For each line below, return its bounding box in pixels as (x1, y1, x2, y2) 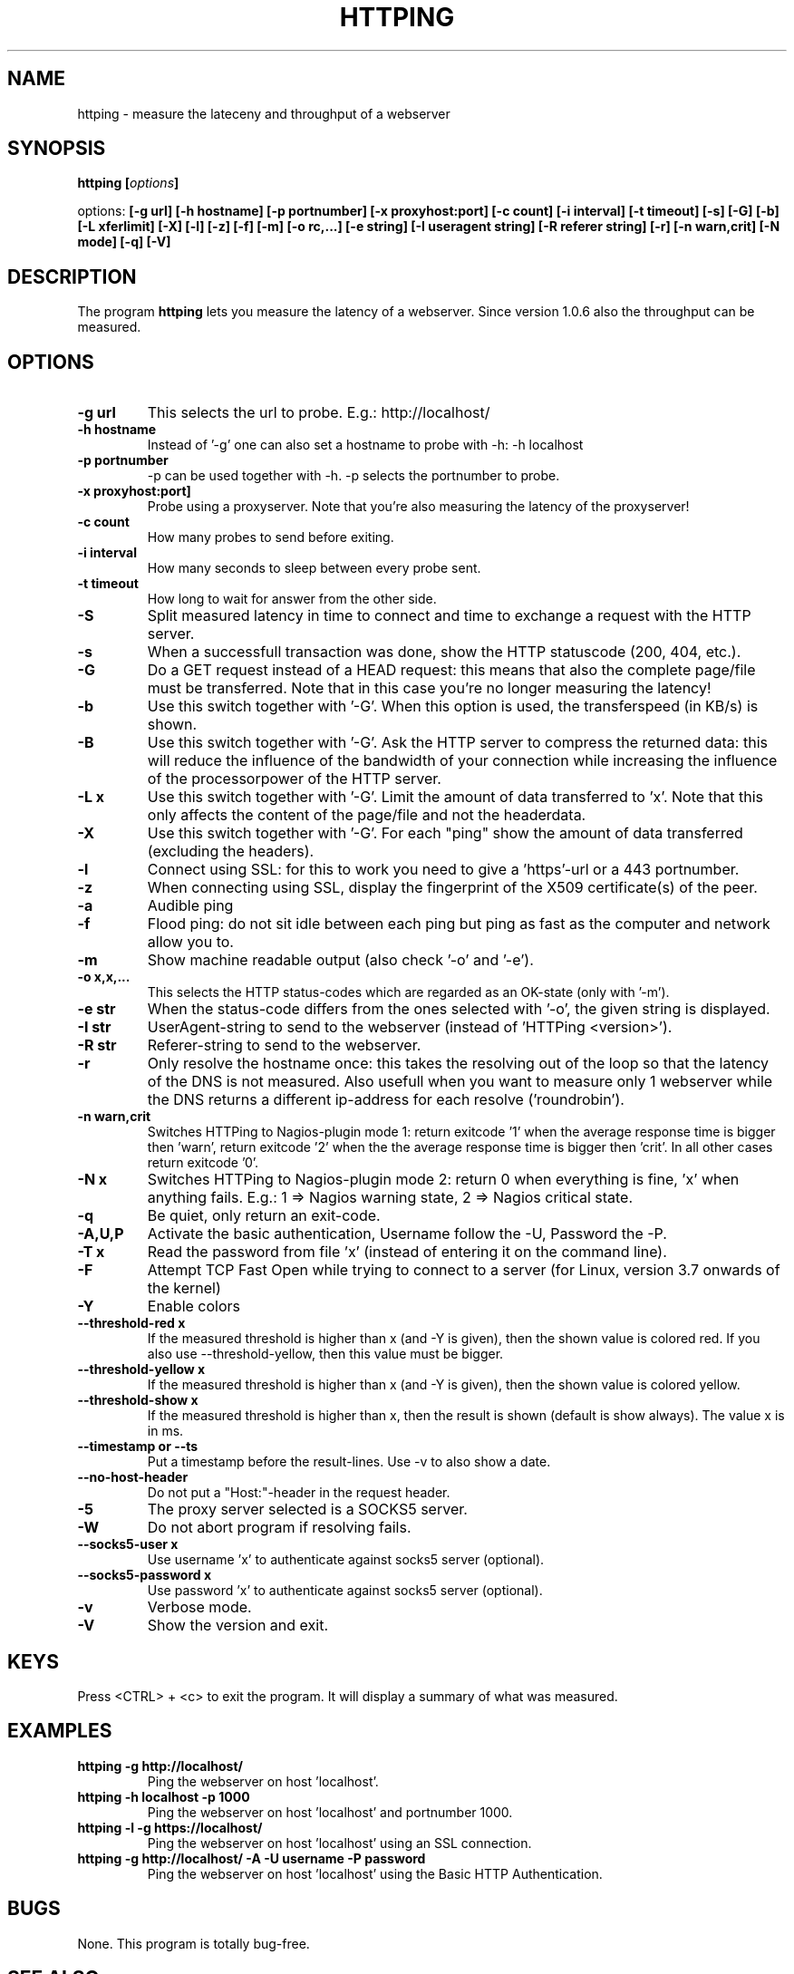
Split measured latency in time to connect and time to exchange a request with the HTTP (147, 606, 751, 625)
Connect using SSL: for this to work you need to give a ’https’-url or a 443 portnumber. (147, 860, 740, 879)
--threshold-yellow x (77, 1361, 206, 1378)
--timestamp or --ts (77, 1438, 198, 1455)
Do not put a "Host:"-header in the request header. (147, 1485, 450, 1501)
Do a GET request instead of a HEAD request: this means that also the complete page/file (147, 661, 756, 680)
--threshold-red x (77, 1315, 186, 1331)
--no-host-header (77, 1469, 189, 1485)
